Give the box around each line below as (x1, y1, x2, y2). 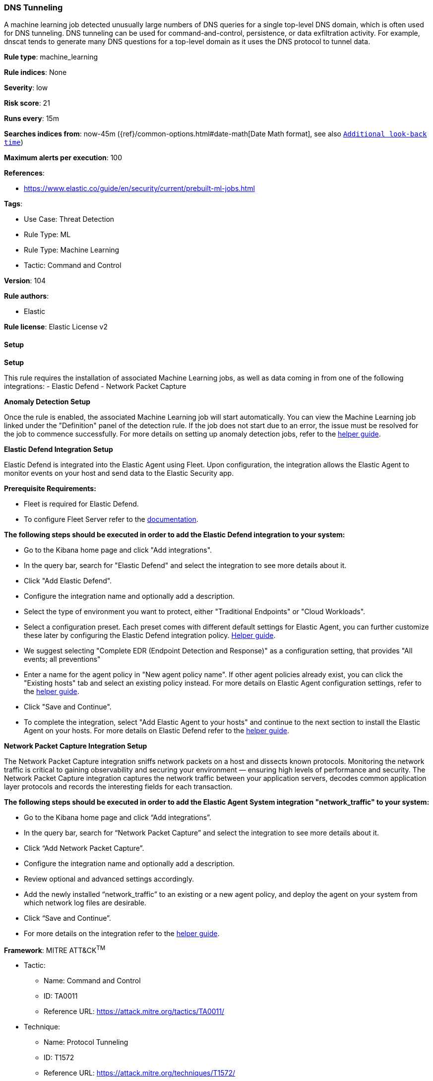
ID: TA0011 (44, 992, 78, 1001)
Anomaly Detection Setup (4, 397, 91, 406)
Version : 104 (4, 276, 46, 285)
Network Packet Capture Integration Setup (4, 741, 147, 750)
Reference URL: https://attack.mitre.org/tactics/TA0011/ (44, 1007, 225, 1016)
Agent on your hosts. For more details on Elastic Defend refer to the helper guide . (24, 726, 290, 735)
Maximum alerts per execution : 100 (4, 153, 123, 162)
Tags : (4, 199, 23, 208)
